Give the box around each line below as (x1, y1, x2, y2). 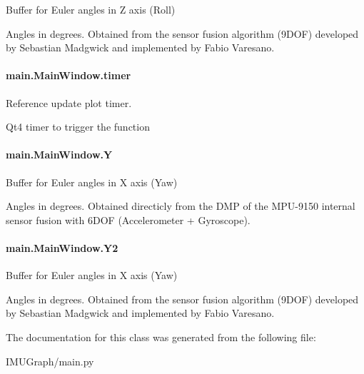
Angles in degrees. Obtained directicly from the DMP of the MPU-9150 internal (6, 198, 355, 213)
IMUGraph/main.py (6, 353, 94, 368)
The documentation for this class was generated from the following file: (6, 329, 316, 344)
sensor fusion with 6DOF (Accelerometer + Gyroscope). (6, 212, 251, 227)
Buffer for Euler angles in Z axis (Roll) (6, 2, 176, 16)
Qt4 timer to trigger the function (6, 119, 150, 134)
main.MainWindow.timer (6, 68, 131, 83)
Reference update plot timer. (6, 95, 132, 110)
